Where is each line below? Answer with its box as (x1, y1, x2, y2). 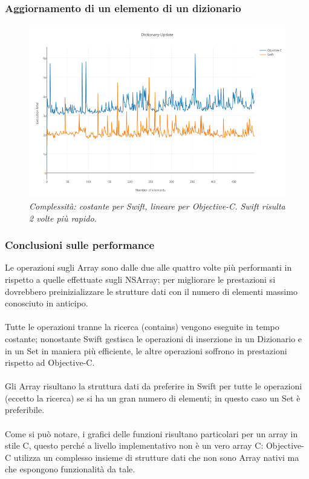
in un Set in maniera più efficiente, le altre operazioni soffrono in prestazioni (5, 344, 287, 357)
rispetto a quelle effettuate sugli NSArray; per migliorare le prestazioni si (5, 273, 276, 285)
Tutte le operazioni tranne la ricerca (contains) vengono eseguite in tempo (5, 320, 279, 333)
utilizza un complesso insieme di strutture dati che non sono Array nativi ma (13, 451, 299, 463)
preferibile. (5, 403, 45, 416)
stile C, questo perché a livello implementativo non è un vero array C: (5, 439, 264, 452)
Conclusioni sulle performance (5, 237, 155, 253)
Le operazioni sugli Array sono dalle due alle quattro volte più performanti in (5, 261, 292, 274)
